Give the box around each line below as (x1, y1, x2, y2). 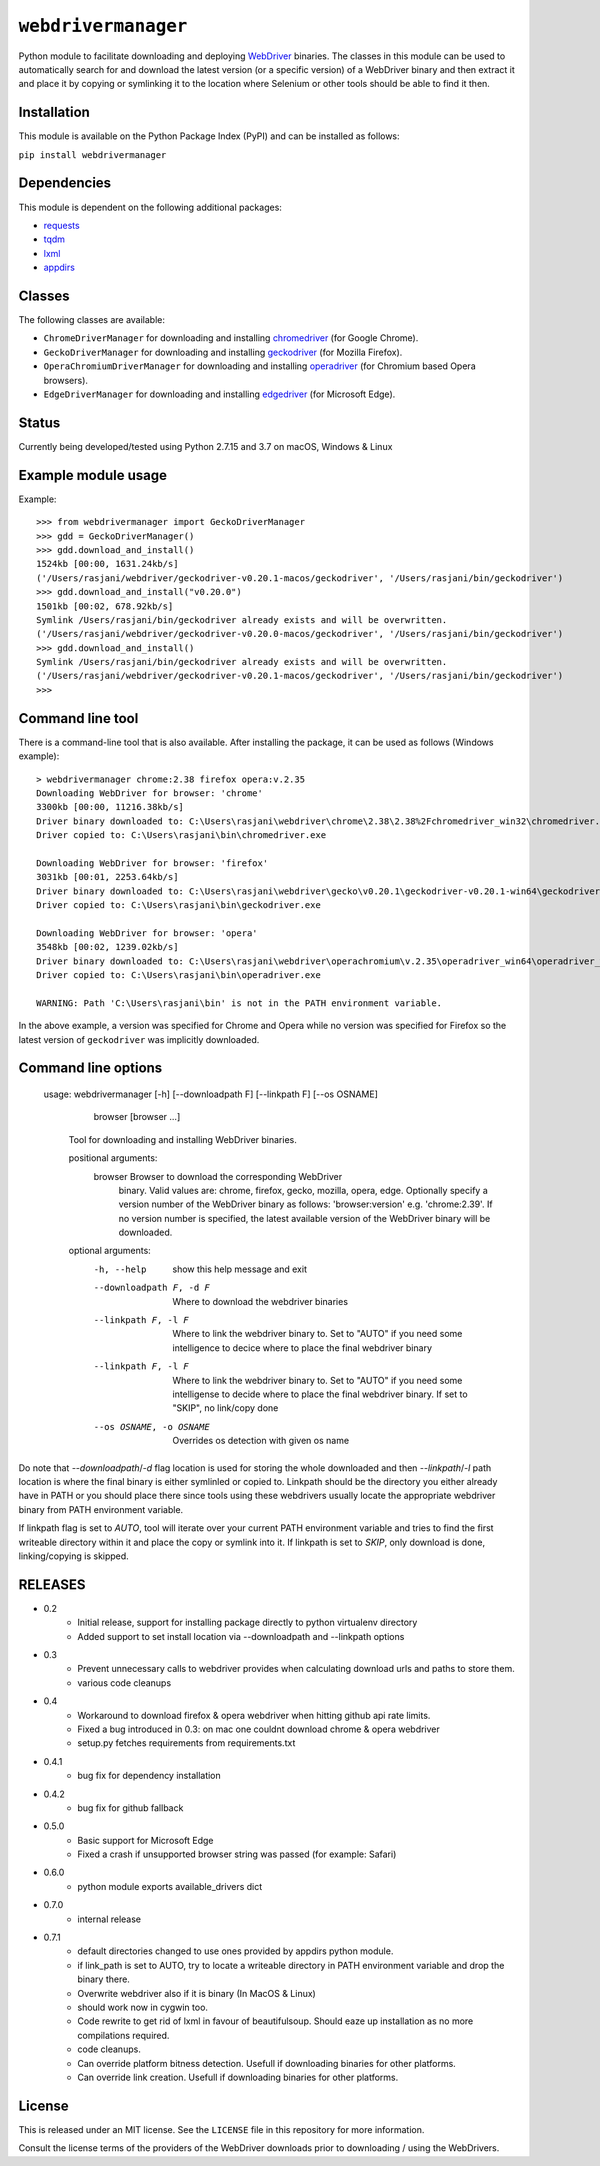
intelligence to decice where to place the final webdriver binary (172, 1341, 433, 1354)
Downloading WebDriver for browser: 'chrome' (36, 787, 264, 799)
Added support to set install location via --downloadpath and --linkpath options (77, 1630, 405, 1642)
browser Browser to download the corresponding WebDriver (93, 1170, 343, 1182)
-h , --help (93, 1263, 147, 1275)
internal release (77, 1913, 142, 1925)
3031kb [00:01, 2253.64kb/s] (36, 871, 179, 883)
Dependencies (18, 175, 112, 192)
